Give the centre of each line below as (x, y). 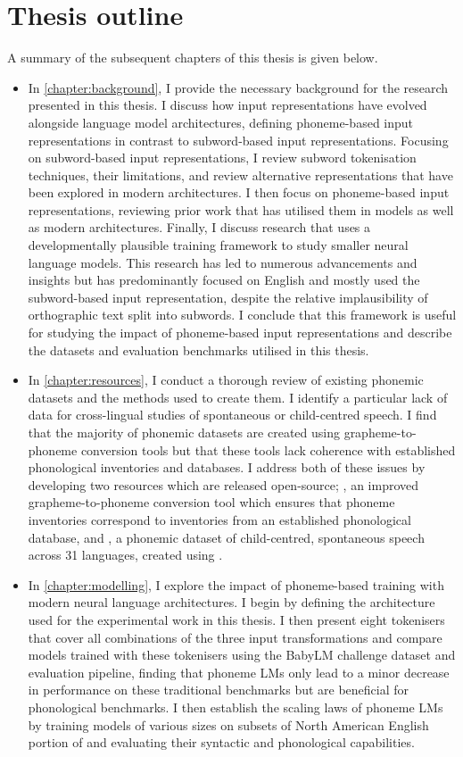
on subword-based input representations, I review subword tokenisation (222, 158)
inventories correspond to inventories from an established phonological (219, 519)
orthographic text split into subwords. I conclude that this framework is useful (242, 315)
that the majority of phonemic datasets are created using (184, 432)
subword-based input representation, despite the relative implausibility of (228, 297)
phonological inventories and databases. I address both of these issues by (227, 467)
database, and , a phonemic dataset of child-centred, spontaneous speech (226, 537)
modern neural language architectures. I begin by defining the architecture (231, 602)
